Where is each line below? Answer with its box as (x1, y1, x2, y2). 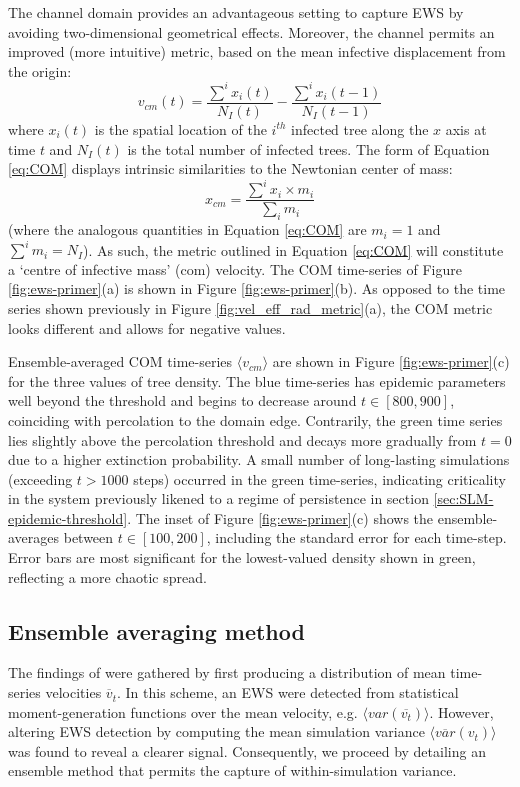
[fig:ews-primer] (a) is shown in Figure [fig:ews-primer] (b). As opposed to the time (8, 278, 506, 299)
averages (8, 527, 60, 548)
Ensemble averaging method (8, 615, 305, 646)
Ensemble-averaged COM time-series (8, 351, 233, 372)
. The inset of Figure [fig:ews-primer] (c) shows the (127, 507, 434, 528)
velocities (45, 682, 102, 703)
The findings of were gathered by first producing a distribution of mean (8, 662, 446, 683)
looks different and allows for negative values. (8, 317, 286, 338)
